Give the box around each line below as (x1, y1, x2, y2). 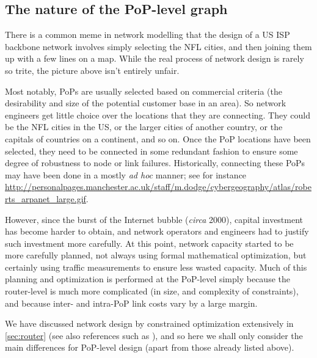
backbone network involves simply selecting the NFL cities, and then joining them (5, 40, 312, 53)
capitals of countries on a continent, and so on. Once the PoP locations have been (5, 132, 311, 145)
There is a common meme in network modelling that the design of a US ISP (5, 28, 290, 41)
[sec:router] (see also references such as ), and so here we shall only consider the (5, 329, 303, 342)
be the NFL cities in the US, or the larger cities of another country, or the (5, 120, 283, 133)
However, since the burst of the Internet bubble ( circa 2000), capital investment (5, 213, 304, 225)
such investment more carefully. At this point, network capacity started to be (5, 236, 294, 249)
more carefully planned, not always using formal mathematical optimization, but (5, 249, 307, 261)
